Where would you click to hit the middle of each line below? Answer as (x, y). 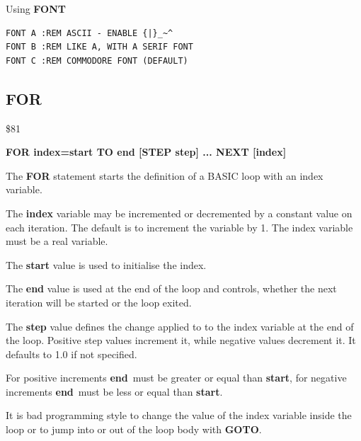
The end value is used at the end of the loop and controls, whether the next (171, 288)
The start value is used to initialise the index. (106, 264)
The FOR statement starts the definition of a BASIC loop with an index (165, 175)
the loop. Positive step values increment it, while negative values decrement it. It (181, 340)
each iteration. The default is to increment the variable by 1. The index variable (179, 227)
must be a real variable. (57, 241)
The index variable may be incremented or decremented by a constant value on (179, 213)
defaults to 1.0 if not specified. (71, 354)
